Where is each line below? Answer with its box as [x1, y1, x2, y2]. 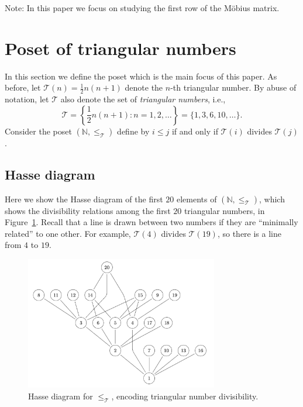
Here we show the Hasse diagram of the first [5, 192, 163, 205]
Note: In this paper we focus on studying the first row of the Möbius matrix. [5, 2, 280, 13]
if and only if [171, 125, 218, 137]
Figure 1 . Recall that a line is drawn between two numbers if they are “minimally [5, 216, 298, 228]
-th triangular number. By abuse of [170, 81, 297, 94]
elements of [176, 192, 217, 205]
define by [117, 125, 150, 137]
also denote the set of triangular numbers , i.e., [60, 93, 226, 105]
